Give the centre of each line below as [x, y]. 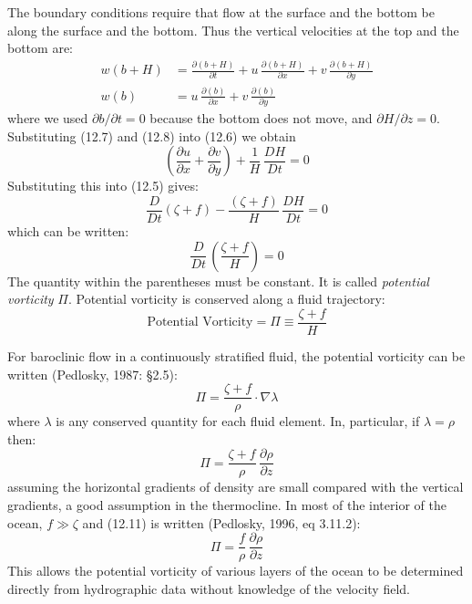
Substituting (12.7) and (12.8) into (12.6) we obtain [152, 135]
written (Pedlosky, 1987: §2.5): [92, 374]
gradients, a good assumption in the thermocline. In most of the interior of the [227, 505]
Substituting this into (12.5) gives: [103, 186]
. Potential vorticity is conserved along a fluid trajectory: [226, 299]
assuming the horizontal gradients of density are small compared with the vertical [236, 487]
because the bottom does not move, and [261, 118]
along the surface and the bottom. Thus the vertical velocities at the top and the [233, 30]
